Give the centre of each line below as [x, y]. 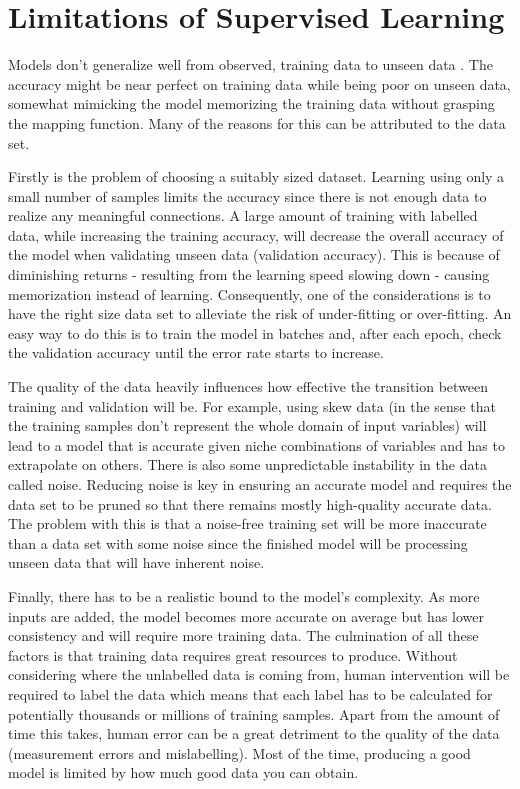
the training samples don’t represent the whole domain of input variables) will [247, 425]
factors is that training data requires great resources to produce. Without [233, 654]
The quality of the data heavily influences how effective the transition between [248, 386]
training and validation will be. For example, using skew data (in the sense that [252, 405]
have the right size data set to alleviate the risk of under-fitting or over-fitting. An [260, 313]
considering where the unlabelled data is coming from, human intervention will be [259, 674]
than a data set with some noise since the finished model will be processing [238, 542]
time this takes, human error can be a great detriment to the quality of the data [254, 733]
